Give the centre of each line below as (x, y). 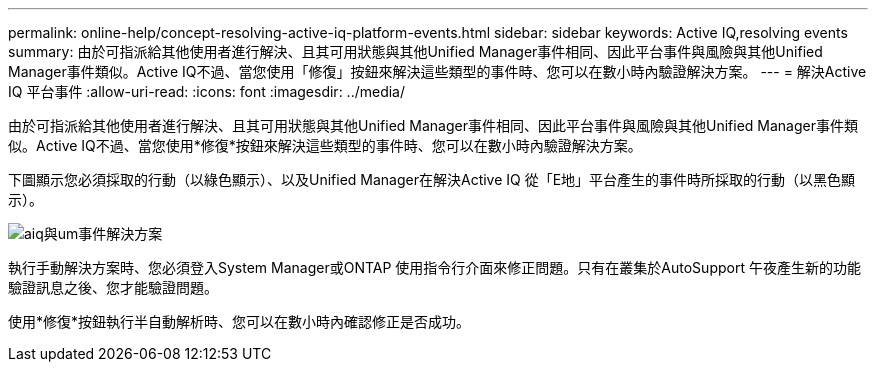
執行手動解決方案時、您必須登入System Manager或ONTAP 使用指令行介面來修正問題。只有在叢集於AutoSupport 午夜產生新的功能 (434, 267)
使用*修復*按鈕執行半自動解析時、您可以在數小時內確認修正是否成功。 (239, 321)
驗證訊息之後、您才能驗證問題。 (113, 287)
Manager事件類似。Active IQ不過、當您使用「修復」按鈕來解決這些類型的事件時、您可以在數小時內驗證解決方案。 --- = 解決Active (437, 71)
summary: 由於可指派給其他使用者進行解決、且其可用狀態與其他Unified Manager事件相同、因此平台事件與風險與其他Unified (415, 51)
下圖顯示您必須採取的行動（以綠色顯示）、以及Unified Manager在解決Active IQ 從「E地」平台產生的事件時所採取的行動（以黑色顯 (432, 179)
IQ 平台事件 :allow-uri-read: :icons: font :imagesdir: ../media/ (207, 91)
